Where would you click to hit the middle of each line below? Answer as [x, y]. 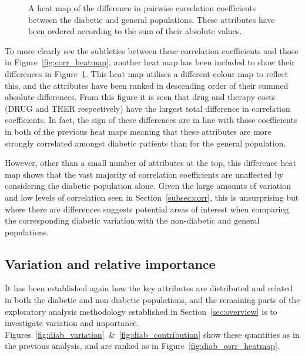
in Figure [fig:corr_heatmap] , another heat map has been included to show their [150, 62]
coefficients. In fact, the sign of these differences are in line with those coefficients [151, 120]
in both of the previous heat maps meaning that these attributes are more [138, 131]
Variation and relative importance [110, 263]
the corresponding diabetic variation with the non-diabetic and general [132, 220]
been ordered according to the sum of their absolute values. [135, 31]
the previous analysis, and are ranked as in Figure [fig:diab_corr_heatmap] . [142, 346]
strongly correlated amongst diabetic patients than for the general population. [145, 143]
